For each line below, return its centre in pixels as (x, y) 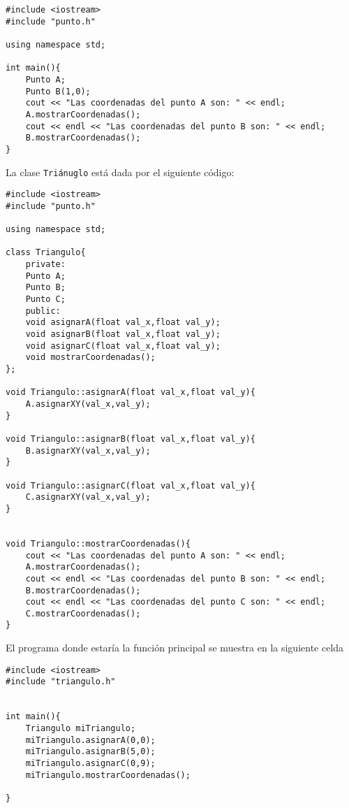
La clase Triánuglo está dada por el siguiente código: (120, 172)
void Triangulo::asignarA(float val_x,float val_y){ (131, 392)
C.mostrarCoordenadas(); (83, 613)
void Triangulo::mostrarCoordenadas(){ (98, 543)
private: (45, 265)
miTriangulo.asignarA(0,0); (90, 740)
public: (43, 311)
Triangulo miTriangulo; (81, 728)
